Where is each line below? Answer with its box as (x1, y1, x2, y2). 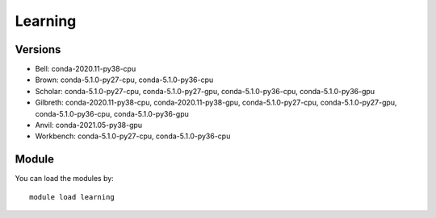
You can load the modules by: (15, 174, 115, 183)
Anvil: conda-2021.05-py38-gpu (35, 121, 143, 130)
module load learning (29, 192, 115, 201)
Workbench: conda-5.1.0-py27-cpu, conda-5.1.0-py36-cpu (35, 131, 231, 141)
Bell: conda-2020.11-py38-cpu (35, 64, 136, 74)
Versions (15, 43, 61, 56)
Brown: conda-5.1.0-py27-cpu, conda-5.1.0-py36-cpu (35, 75, 214, 84)
